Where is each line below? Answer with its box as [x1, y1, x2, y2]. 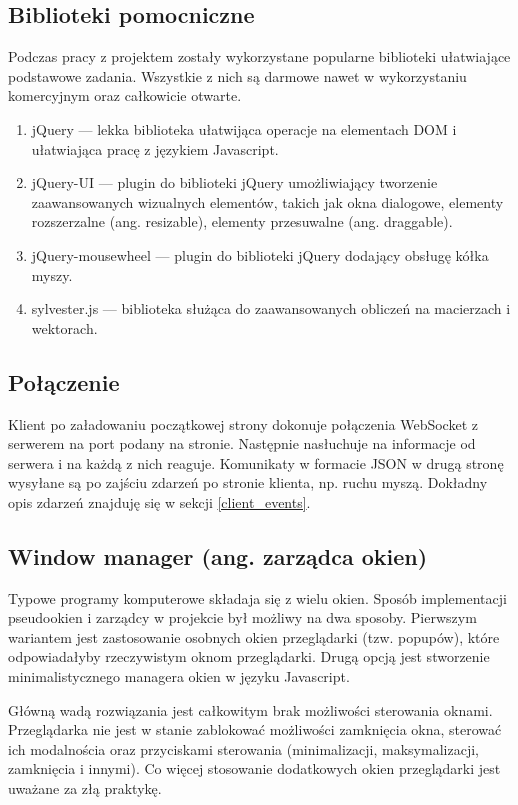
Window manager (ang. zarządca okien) [8, 540, 428, 571]
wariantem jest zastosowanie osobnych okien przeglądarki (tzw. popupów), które [8, 626, 500, 647]
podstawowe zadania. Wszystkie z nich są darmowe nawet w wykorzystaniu [8, 65, 467, 86]
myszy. [31, 264, 73, 285]
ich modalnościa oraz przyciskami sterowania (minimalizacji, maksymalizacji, [8, 738, 479, 759]
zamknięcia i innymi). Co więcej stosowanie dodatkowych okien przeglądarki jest [8, 758, 501, 779]
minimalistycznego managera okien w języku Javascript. [8, 666, 350, 687]
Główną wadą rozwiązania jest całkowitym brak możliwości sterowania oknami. [8, 699, 493, 720]
